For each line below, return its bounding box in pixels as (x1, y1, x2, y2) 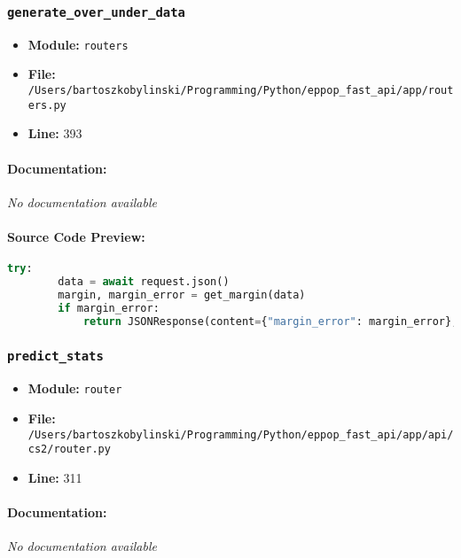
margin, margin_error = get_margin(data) (58, 288, 306, 301)
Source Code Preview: (7, 227, 145, 245)
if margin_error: (58, 301, 160, 314)
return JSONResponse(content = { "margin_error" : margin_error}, (82, 314, 458, 328)
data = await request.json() (58, 275, 230, 288)
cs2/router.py (27, 443, 111, 456)
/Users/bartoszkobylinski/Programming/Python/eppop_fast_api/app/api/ (27, 428, 454, 441)
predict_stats (7, 349, 104, 364)
